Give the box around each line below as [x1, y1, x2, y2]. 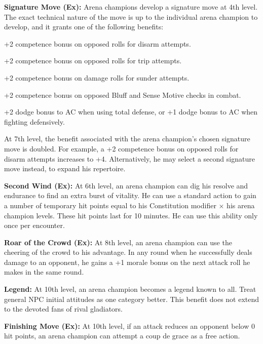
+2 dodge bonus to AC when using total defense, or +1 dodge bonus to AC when [4, 106, 258, 117]
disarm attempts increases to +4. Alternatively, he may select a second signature [4, 153, 255, 164]
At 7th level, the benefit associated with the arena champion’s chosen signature [4, 133, 250, 144]
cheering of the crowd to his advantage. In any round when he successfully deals [4, 247, 252, 257]
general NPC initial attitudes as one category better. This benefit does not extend [4, 293, 259, 304]
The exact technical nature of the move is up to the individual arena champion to [4, 11, 258, 22]
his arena [227, 200, 255, 210]
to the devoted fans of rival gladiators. [4, 303, 123, 314]
